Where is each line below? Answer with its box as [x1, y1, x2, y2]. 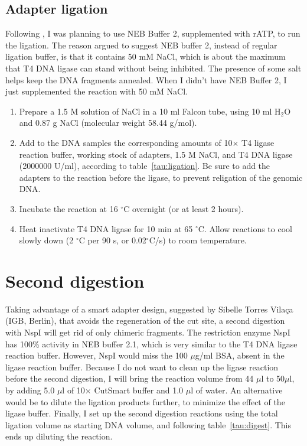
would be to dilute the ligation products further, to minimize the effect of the [5, 395, 285, 408]
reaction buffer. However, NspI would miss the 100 [5, 349, 188, 362]
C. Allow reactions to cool [198, 222, 292, 235]
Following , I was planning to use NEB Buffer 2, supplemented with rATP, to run [5, 27, 301, 40]
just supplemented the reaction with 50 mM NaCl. [5, 85, 188, 97]
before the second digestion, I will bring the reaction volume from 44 [5, 372, 254, 385]
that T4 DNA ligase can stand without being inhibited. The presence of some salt [5, 61, 302, 74]
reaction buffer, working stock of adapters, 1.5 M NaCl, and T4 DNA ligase [19, 148, 293, 160]
